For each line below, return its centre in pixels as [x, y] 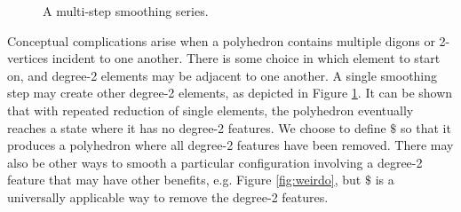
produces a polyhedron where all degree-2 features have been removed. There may [230, 145]
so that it [426, 127]
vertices [28, 58]
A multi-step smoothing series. [126, 11]
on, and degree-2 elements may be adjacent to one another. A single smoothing [223, 75]
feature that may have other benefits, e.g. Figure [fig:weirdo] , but [184, 180]
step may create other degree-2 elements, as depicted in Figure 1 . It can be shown [230, 93]
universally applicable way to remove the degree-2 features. [168, 196]
